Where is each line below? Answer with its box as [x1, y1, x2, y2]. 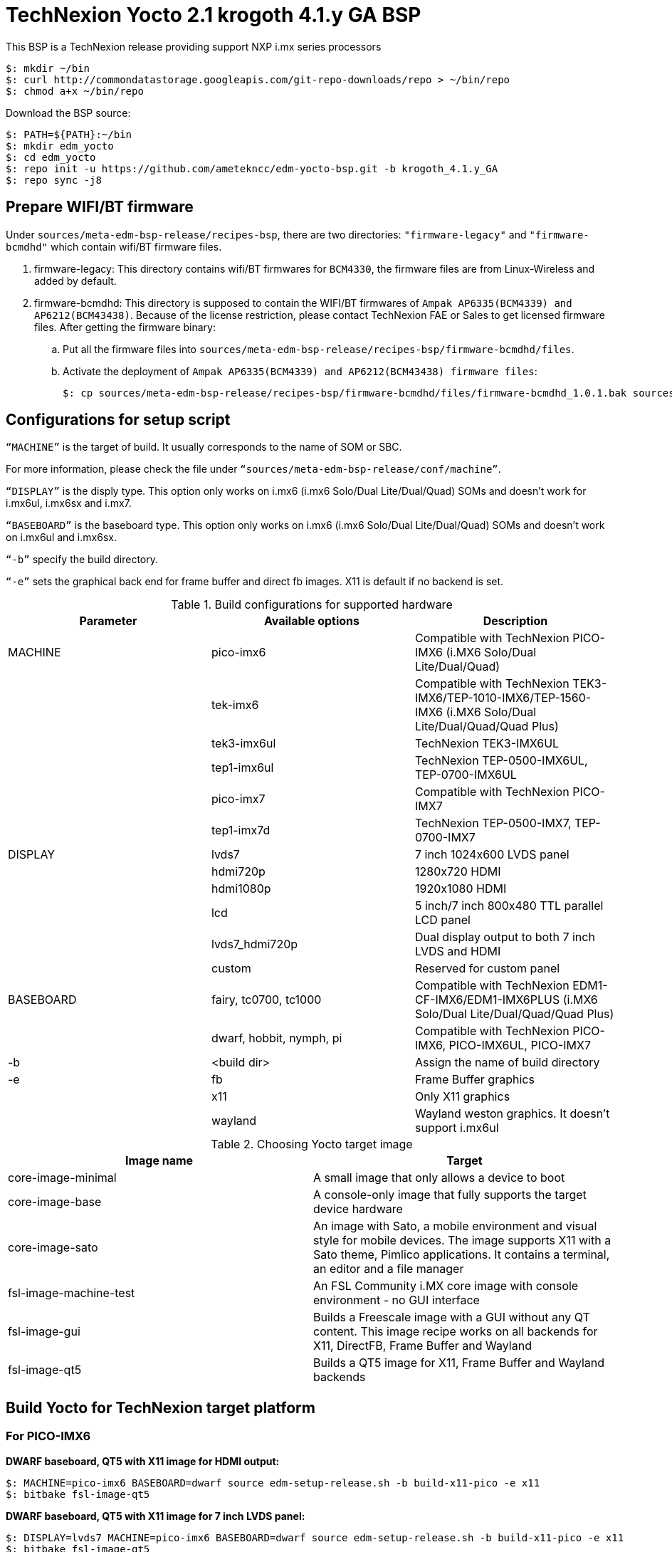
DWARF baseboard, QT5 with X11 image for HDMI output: [6, 1454, 280, 1467]
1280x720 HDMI [414, 864, 501, 879]
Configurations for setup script [6, 411, 231, 429]
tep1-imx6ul [211, 760, 274, 775]
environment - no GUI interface [313, 1293, 480, 1308]
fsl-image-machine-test [8, 1286, 135, 1301]
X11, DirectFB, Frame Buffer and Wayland [313, 1338, 532, 1353]
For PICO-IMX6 [6, 1429, 91, 1444]
